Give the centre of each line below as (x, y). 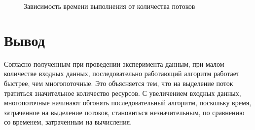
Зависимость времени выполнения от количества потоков (109, 6)
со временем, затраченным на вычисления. (68, 122)
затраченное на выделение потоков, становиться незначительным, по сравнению (124, 112)
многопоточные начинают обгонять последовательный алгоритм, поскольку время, (128, 103)
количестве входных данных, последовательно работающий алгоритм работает (122, 73)
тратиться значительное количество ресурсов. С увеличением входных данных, (123, 93)
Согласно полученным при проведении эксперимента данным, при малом (114, 64)
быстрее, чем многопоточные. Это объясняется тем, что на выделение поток (119, 83)
